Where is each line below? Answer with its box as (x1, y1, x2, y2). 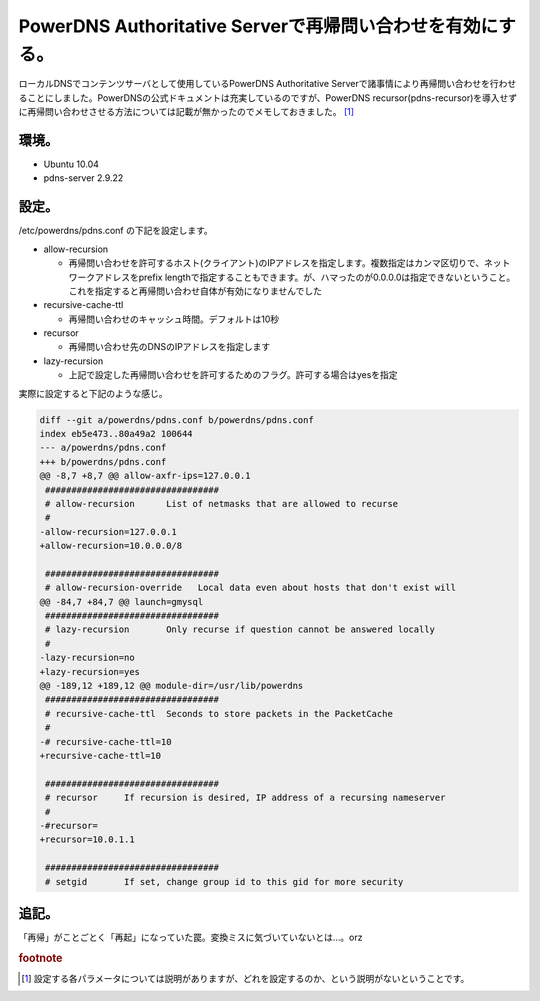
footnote (18, 951, 63, 965)
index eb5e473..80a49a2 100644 (39, 428, 194, 439)
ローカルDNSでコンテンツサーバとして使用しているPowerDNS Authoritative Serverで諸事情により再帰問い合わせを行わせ (18, 78, 517, 90)
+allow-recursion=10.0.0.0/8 (39, 540, 183, 552)
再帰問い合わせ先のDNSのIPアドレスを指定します (68, 341, 271, 353)
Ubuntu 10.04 (43, 158, 100, 170)
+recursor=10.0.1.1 (39, 834, 135, 845)
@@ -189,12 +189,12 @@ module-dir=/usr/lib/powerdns (39, 680, 304, 692)
